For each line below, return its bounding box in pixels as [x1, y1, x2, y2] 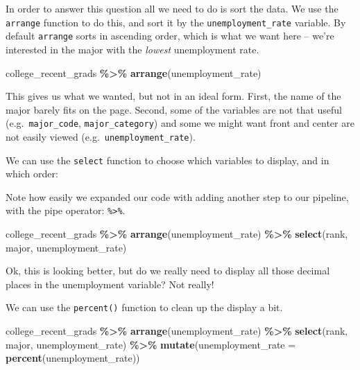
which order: [6, 166, 58, 181]
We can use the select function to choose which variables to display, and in [6, 152, 329, 167]
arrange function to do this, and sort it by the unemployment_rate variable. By [6, 15, 346, 29]
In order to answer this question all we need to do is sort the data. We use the [6, 1, 338, 15]
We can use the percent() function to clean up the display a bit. [6, 300, 283, 315]
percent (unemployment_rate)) [6, 351, 140, 365]
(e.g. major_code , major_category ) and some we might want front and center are [6, 116, 354, 130]
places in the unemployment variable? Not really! [6, 276, 214, 291]
